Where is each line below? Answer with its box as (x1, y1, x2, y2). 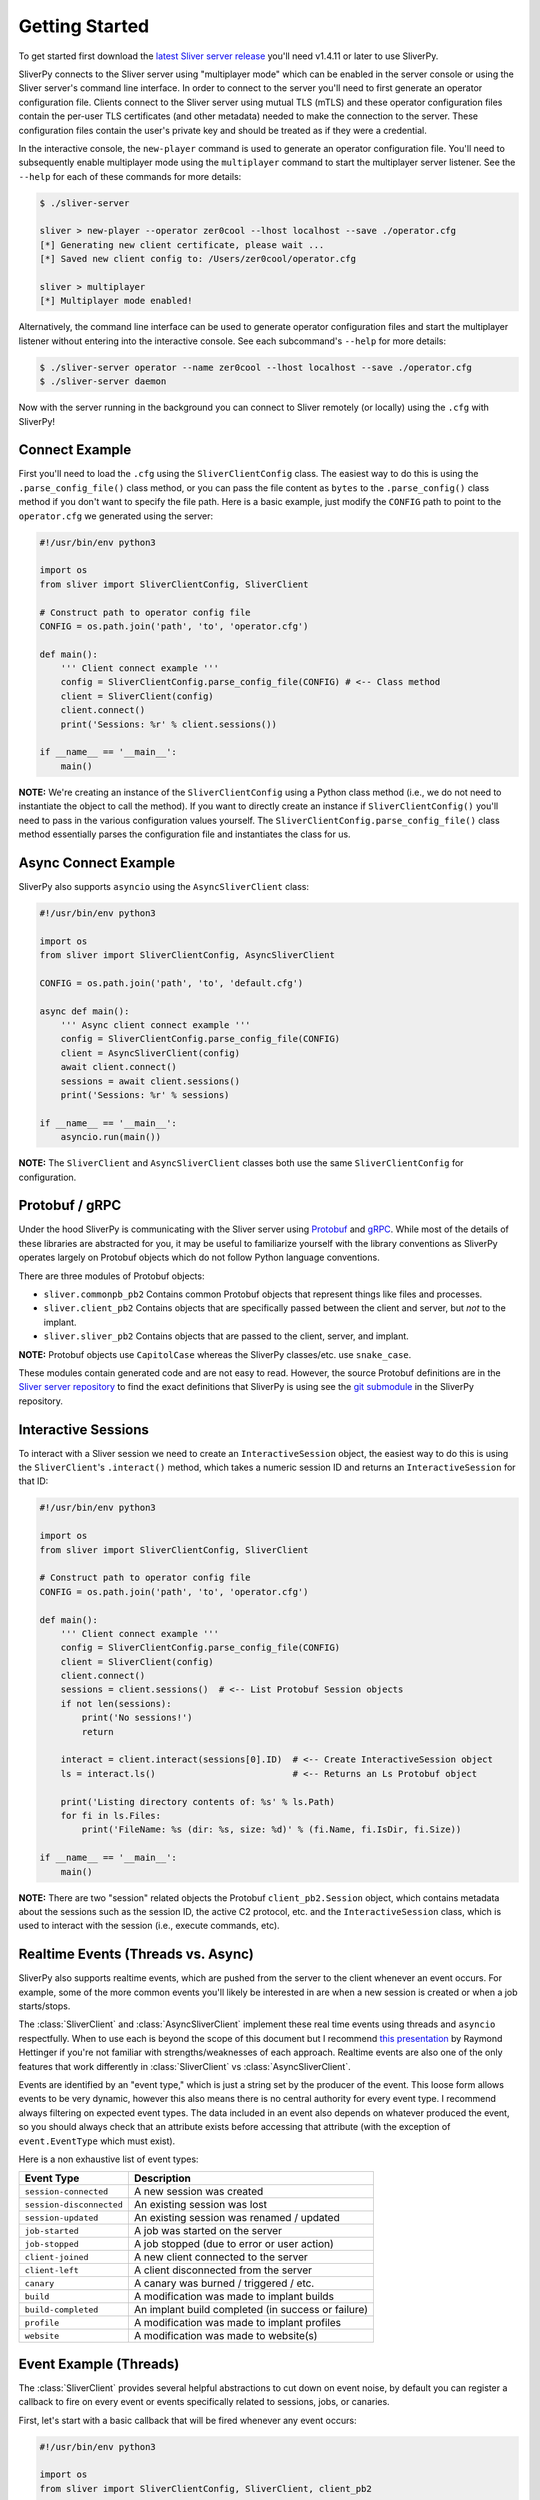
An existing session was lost (133, 2198, 267, 2212)
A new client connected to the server (133, 2250, 309, 2264)
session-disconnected (24, 2199, 124, 2210)
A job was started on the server (133, 2224, 282, 2238)
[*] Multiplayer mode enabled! (39, 295, 194, 307)
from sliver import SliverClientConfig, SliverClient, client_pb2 (39, 2483, 372, 2494)
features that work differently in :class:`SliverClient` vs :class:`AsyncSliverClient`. (18, 2060, 351, 2072)
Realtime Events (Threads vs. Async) (18, 1946, 254, 1963)
